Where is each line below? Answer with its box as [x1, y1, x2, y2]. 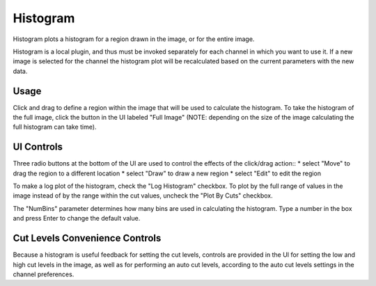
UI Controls [13, 141, 63, 153]
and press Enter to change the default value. [13, 214, 141, 223]
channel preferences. [13, 270, 75, 278]
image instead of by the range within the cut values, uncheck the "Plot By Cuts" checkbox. [13, 191, 273, 200]
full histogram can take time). [13, 122, 97, 132]
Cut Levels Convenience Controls [13, 232, 162, 244]
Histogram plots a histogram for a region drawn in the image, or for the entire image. [13, 35, 255, 43]
